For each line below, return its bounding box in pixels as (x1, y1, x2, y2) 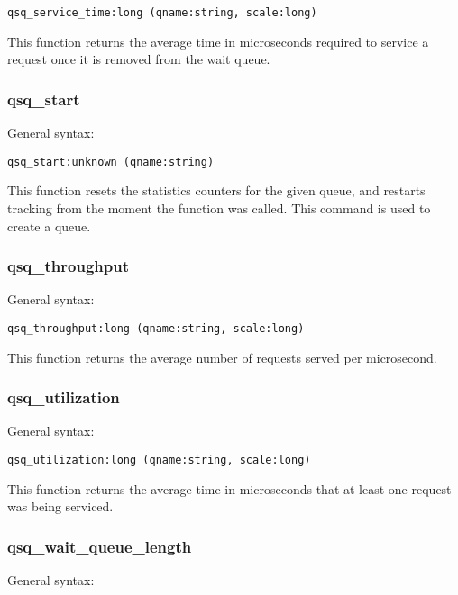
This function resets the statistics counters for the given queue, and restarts (7, 181, 426, 200)
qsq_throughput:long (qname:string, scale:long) (7, 321, 305, 335)
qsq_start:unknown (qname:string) (7, 155, 215, 168)
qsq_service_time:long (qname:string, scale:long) (7, 6, 317, 19)
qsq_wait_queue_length (7, 535, 192, 557)
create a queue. (7, 216, 91, 235)
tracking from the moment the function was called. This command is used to (7, 198, 431, 217)
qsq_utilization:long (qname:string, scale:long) (7, 453, 311, 466)
